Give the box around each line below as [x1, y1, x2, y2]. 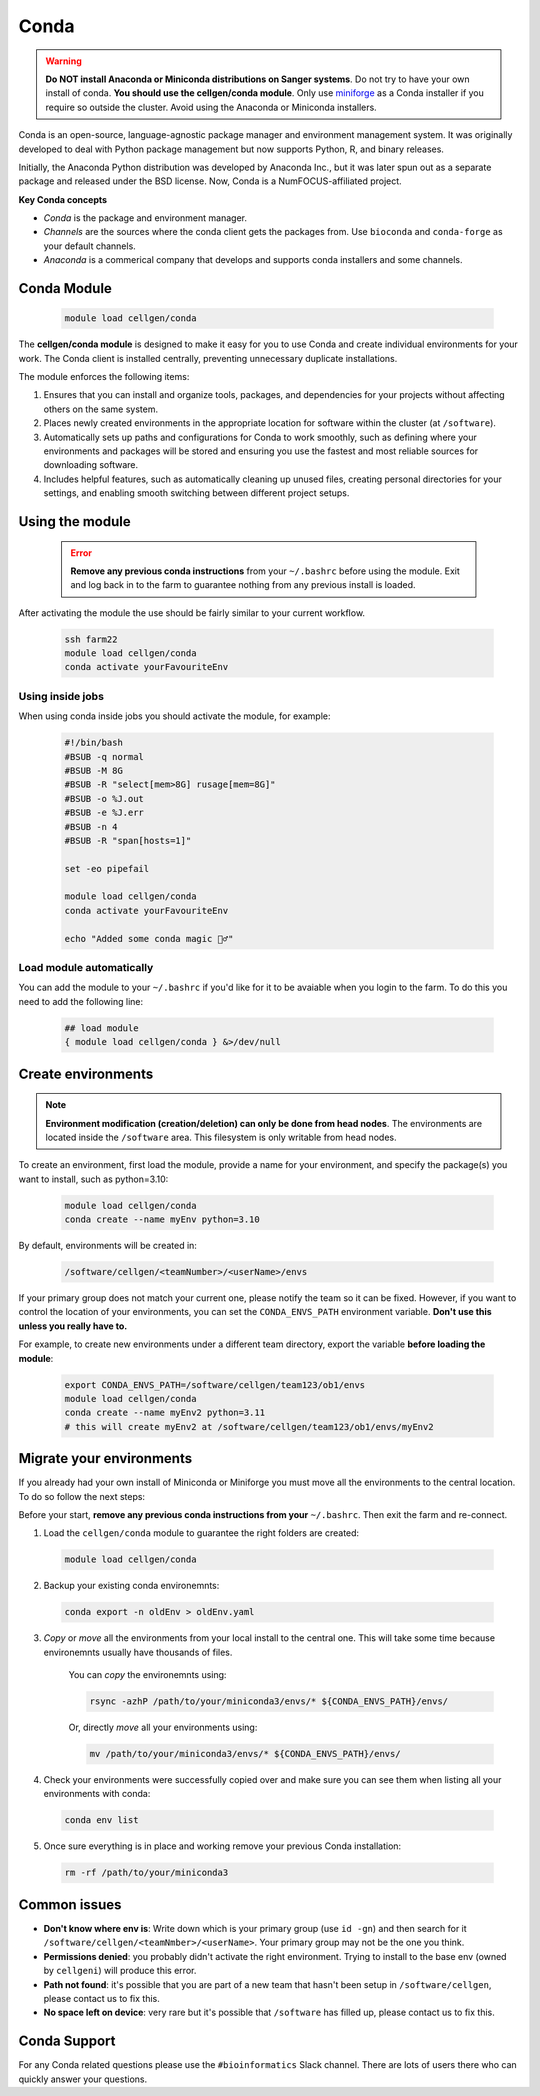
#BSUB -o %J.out [64, 793, 145, 804]
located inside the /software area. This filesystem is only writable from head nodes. [45, 1131, 397, 1143]
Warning [45, 55, 82, 67]
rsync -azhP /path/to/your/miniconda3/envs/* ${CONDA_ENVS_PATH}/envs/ [89, 1696, 449, 1707]
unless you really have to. [18, 1320, 128, 1332]
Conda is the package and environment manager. [43, 212, 247, 224]
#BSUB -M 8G [64, 765, 124, 776]
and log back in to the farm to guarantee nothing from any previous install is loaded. [70, 579, 416, 591]
